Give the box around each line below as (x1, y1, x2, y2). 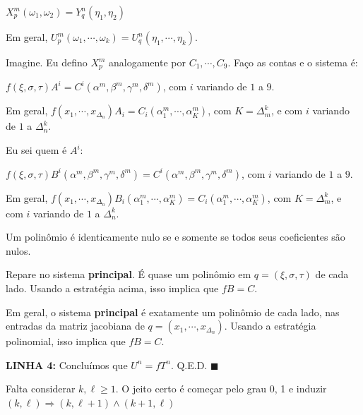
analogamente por (109, 55, 186, 69)
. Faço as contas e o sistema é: (227, 55, 358, 69)
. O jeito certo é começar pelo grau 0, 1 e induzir (115, 381, 327, 396)
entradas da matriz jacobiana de (6, 318, 145, 333)
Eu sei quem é (6, 143, 67, 157)
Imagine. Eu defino (6, 55, 88, 69)
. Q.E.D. (170, 357, 208, 372)
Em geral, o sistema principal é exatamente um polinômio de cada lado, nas (6, 304, 340, 319)
